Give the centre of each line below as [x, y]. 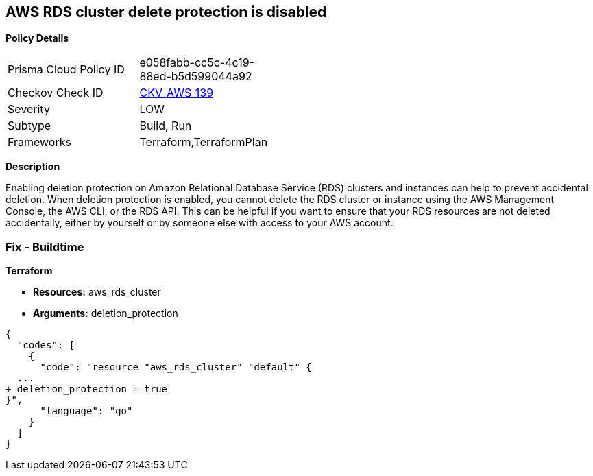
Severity [29, 109]
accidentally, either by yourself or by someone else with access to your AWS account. [199, 223]
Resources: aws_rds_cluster [97, 292]
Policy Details [37, 38]
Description [33, 167]
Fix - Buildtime [45, 247]
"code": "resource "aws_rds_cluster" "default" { [176, 367]
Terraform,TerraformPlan [204, 142]
